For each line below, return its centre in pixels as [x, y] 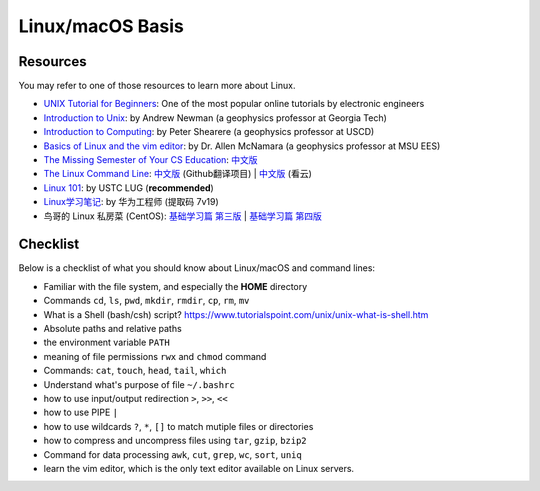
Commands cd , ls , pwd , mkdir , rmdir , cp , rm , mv [146, 301]
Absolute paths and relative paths [112, 329]
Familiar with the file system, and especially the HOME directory [175, 286]
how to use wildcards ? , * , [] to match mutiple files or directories [178, 426]
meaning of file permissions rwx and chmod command [155, 356]
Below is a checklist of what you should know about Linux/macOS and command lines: [196, 268]
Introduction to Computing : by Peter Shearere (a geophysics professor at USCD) [209, 132]
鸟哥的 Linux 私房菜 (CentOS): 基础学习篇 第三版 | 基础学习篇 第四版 [182, 216]
